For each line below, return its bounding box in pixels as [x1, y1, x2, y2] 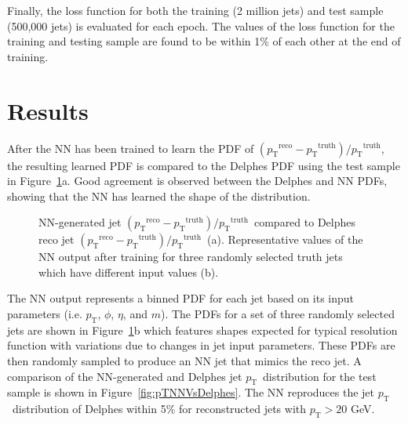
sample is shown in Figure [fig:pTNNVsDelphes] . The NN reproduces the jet [7, 384, 375, 400]
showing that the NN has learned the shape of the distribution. [7, 187, 311, 204]
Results [7, 94, 89, 126]
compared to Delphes [253, 214, 355, 230]
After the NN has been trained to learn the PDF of [7, 140, 254, 156]
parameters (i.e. [7, 306, 82, 322]
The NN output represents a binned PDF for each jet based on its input [7, 290, 355, 306]
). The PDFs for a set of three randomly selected [160, 306, 395, 322]
